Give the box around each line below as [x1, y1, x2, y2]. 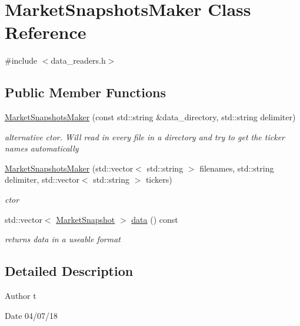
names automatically [5, 142, 79, 154]
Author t [5, 289, 36, 302]
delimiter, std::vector [5, 173, 79, 186]
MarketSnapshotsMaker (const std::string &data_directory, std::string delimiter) [5, 111, 296, 123]
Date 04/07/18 [5, 309, 58, 321]
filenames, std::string [199, 162, 274, 174]
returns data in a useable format [5, 233, 121, 245]
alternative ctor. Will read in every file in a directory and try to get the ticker [5, 130, 285, 143]
